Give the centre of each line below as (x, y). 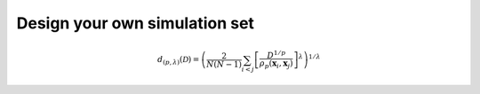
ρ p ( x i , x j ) (276, 65)
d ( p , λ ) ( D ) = (178, 60)
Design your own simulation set (136, 23)
